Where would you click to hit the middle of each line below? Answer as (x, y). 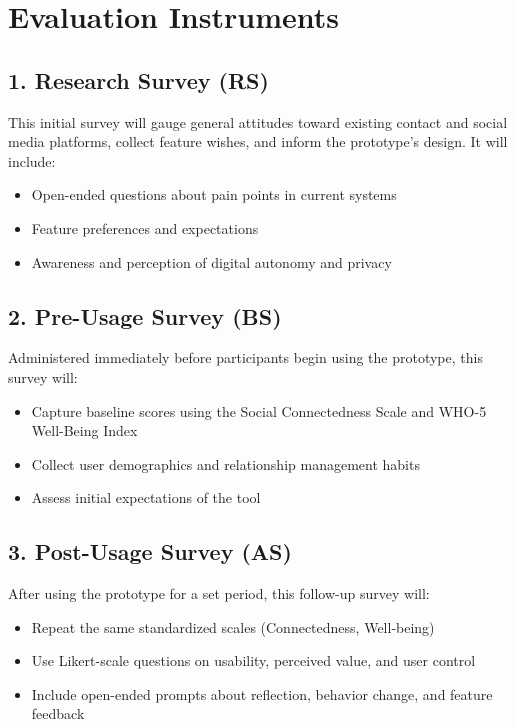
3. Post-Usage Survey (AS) (150, 551)
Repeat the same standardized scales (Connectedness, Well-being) (233, 626)
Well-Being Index (84, 430)
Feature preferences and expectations (145, 227)
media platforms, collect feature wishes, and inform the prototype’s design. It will (258, 141)
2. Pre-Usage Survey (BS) (145, 315)
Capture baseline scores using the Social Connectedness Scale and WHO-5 (259, 410)
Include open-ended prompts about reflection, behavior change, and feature (262, 693)
